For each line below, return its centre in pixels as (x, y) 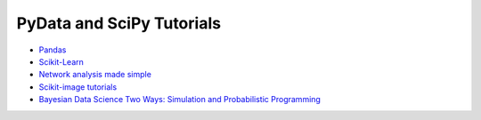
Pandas (53, 50)
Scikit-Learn (61, 61)
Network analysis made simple (95, 75)
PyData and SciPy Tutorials (119, 23)
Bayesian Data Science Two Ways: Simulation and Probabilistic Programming (179, 100)
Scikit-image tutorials (78, 87)
